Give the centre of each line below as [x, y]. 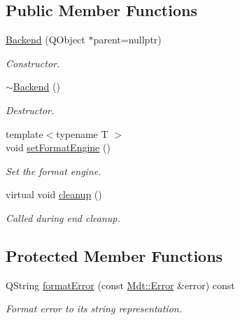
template [24, 133]
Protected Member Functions [114, 255]
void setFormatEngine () [58, 147]
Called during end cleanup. [63, 217]
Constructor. [33, 63]
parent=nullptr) [127, 40]
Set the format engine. [54, 171]
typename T [82, 133]
